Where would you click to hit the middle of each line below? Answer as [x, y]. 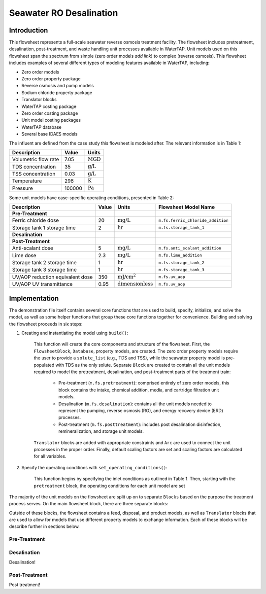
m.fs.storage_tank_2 [181, 262]
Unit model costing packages [51, 120]
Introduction [29, 30]
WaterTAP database [41, 127]
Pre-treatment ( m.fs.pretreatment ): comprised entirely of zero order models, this [144, 383]
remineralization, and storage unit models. [101, 431]
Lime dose [24, 255]
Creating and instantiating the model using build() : [75, 333]
